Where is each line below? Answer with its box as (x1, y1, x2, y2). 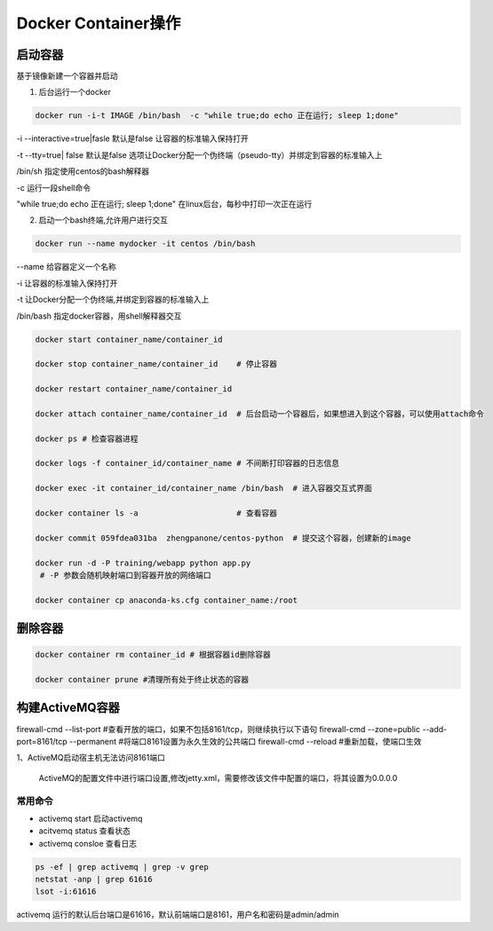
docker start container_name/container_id (35, 334, 223, 344)
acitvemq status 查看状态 (38, 825, 131, 836)
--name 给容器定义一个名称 (16, 262, 117, 272)
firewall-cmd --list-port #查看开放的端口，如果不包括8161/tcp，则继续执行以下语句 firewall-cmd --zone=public (16, 723, 421, 734)
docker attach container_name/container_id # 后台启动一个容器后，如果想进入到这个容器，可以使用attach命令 (35, 408, 484, 419)
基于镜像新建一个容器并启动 (16, 71, 118, 82)
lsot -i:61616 (35, 887, 97, 896)
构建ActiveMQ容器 (16, 700, 120, 715)
